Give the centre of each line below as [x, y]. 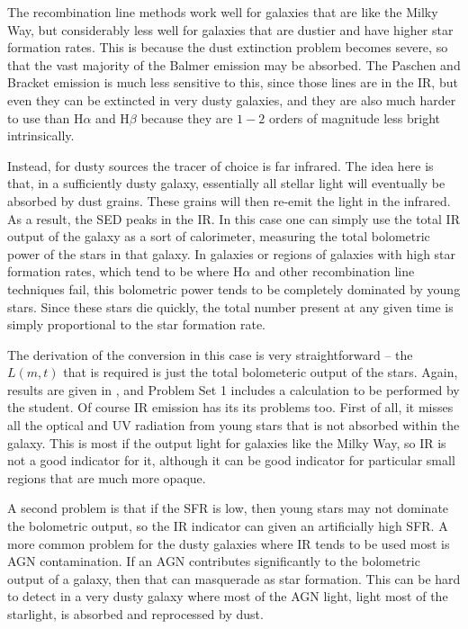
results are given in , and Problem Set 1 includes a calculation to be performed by [234, 389]
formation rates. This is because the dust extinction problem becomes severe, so [228, 47]
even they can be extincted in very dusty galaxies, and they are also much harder [232, 99]
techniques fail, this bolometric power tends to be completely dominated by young [234, 288]
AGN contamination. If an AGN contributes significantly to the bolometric [214, 561]
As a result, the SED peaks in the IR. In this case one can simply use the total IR [234, 218]
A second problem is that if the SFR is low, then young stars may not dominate [228, 508]
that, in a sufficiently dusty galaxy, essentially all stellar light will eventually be [226, 183]
